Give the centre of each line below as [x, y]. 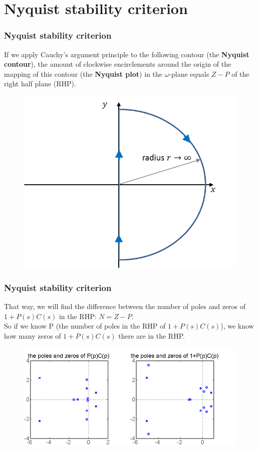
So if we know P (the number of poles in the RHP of [85, 326]
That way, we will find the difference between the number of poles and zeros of [125, 306]
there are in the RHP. [152, 336]
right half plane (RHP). [40, 84]
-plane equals [189, 73]
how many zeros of [33, 336]
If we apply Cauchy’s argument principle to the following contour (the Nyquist [127, 54]
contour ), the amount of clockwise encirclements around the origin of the [118, 64]
